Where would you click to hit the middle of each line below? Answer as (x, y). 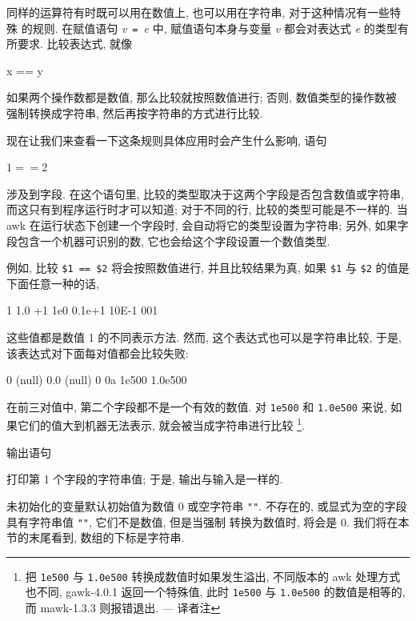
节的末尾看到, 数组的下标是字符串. (96, 537)
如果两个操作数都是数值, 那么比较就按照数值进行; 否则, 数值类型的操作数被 (202, 97)
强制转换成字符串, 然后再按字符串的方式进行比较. (135, 113)
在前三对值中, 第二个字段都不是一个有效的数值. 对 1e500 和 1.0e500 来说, (197, 406)
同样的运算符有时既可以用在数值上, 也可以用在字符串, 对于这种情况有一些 (198, 12)
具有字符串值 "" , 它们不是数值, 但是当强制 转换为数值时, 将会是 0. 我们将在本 (208, 521)
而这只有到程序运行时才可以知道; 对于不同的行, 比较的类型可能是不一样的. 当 (207, 209)
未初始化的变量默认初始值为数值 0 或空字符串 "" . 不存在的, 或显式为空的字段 (207, 505)
